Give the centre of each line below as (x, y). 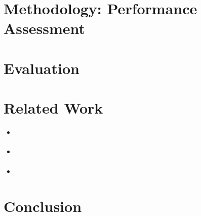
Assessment (45, 28)
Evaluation (42, 68)
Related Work (53, 108)
